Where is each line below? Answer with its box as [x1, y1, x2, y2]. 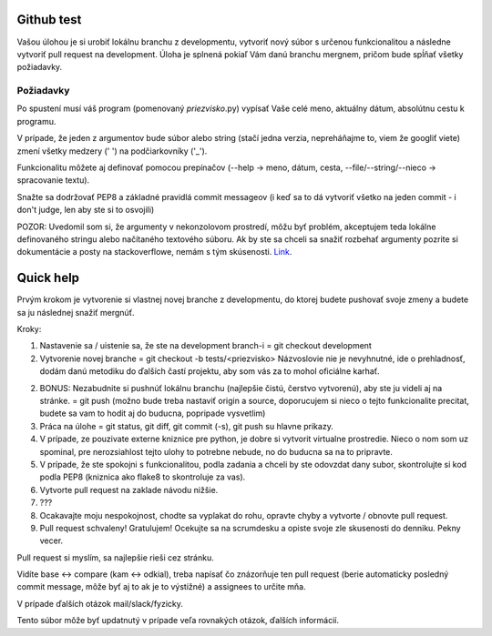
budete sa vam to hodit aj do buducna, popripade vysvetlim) [39, 408, 266, 419]
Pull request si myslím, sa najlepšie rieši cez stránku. [16, 551, 214, 563]
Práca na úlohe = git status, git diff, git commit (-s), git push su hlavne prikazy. [39, 420, 334, 431]
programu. [16, 116, 56, 126]
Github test [16, 12, 82, 27]
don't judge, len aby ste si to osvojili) [16, 205, 155, 216]
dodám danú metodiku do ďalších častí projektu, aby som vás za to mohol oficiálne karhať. [39, 366, 380, 377]
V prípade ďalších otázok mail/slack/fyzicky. [16, 598, 184, 609]
